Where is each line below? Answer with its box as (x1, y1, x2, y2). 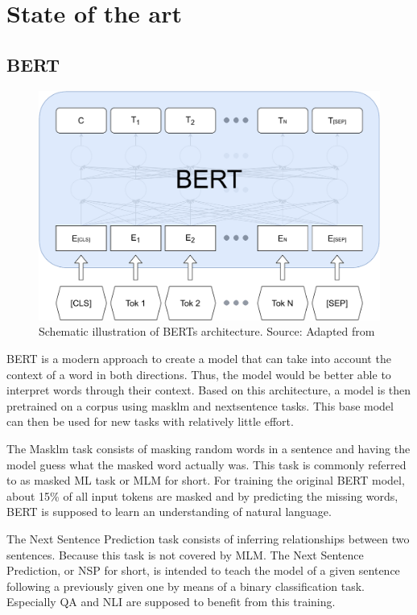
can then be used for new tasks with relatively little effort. (6, 413, 294, 430)
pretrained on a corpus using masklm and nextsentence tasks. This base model (6, 397, 394, 414)
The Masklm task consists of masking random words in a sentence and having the (6, 440, 411, 457)
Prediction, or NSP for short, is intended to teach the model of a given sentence (6, 562, 400, 579)
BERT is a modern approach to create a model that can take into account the (6, 350, 391, 367)
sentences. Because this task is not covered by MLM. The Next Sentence (6, 546, 364, 563)
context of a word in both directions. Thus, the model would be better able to (6, 365, 391, 382)
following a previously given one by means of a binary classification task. (6, 577, 365, 594)
